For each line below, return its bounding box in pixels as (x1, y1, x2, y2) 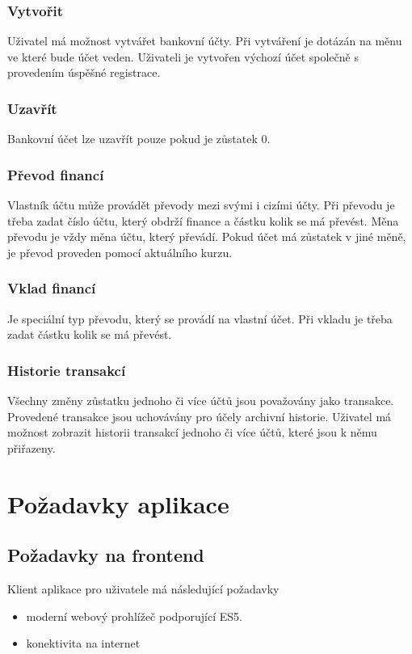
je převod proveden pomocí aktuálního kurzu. (7, 243, 233, 260)
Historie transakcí (7, 360, 126, 380)
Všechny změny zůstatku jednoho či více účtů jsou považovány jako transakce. (7, 392, 394, 409)
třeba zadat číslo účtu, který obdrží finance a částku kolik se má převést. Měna (7, 212, 399, 229)
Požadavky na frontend (7, 542, 204, 568)
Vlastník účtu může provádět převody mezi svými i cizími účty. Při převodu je (7, 196, 395, 213)
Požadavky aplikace (7, 487, 229, 520)
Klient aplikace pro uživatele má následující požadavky (7, 580, 280, 597)
